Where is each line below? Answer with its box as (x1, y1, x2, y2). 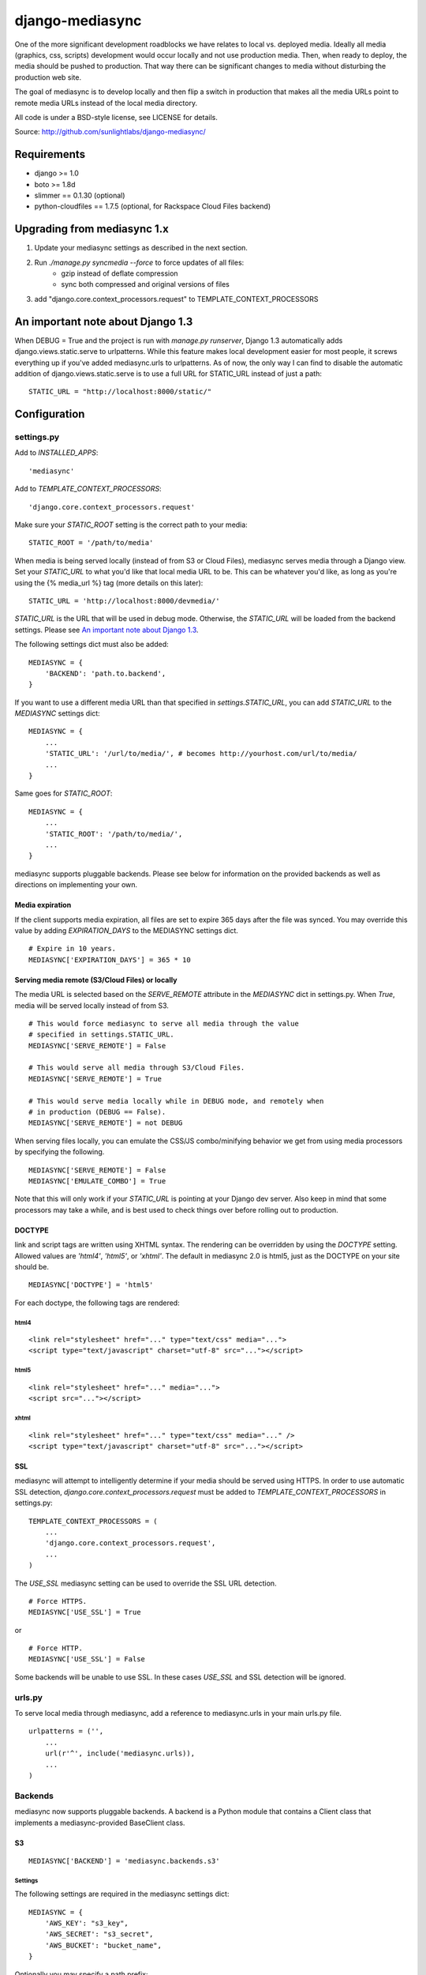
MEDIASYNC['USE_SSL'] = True (28, 1608, 141, 1617)
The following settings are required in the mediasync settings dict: (14, 1889, 230, 1899)
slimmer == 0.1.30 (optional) (34, 190, 125, 200)
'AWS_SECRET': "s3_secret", (44, 1930, 154, 1939)
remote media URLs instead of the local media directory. (14, 98, 197, 107)
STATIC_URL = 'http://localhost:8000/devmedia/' (28, 596, 220, 605)
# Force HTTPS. (28, 1597, 88, 1605)
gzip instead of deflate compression (61, 269, 178, 278)
